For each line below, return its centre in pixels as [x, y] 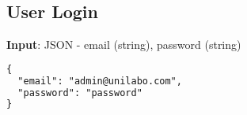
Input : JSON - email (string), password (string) [124, 45]
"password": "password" [80, 93]
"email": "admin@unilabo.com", [100, 81]
